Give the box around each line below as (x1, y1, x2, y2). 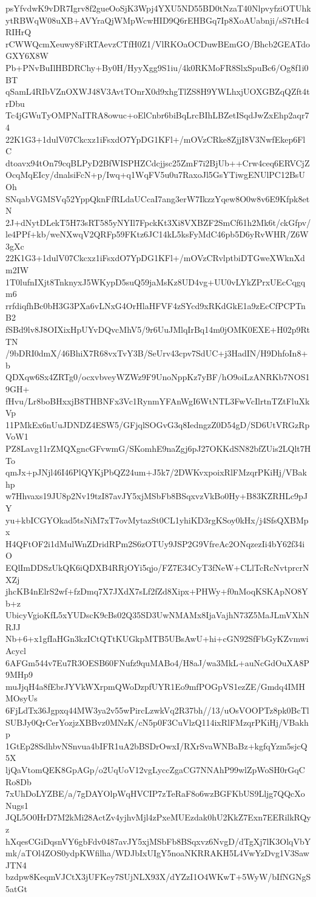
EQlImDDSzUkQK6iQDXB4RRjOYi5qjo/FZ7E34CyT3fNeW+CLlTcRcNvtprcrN (5, 561, 309, 573)
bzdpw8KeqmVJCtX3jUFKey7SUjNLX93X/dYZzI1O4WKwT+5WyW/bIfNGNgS (5, 870, 311, 883)
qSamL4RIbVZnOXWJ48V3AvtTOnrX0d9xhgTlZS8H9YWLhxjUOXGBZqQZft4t (5, 85, 310, 98)
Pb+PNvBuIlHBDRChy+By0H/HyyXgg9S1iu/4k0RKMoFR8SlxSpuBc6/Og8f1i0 (5, 61, 309, 73)
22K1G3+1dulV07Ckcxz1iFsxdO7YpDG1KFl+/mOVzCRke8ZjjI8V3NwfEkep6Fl (5, 132, 306, 145)
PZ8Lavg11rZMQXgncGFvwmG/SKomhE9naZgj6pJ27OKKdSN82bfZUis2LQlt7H (5, 442, 311, 454)
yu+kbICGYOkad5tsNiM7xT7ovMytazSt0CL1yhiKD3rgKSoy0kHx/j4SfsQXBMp (5, 513, 309, 526)
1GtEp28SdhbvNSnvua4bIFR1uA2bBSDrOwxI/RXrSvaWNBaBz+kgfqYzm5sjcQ (5, 739, 308, 752)
